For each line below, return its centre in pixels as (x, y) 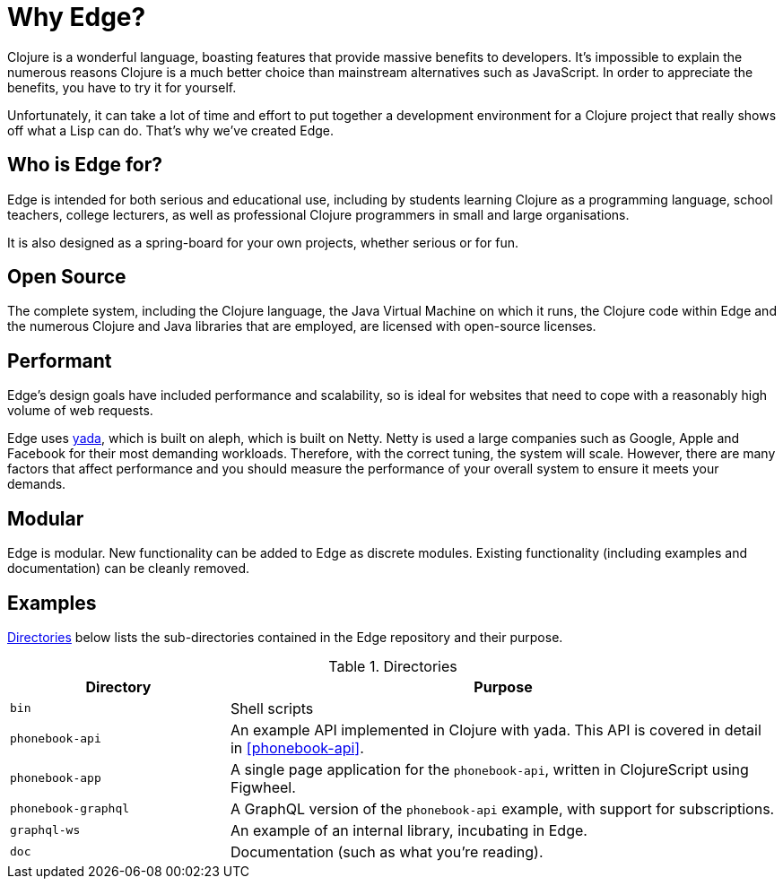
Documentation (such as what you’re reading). (387, 851)
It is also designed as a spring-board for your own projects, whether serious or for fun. (263, 242)
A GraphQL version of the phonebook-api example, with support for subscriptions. (502, 808)
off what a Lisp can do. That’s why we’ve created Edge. (171, 130)
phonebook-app (56, 778)
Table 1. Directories (393, 666)
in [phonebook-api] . (297, 747)
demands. (37, 484)
